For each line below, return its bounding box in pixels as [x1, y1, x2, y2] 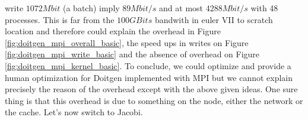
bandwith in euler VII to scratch [154, 13, 273, 25]
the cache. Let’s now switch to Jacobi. [5, 106, 143, 118]
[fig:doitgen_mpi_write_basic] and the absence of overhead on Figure [5, 48, 260, 60]
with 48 [250, 2, 278, 14]
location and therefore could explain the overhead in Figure [5, 25, 221, 37]
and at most [159, 2, 204, 14]
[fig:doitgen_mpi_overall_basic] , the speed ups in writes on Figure [5, 36, 249, 48]
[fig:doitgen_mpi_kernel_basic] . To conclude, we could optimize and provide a [5, 59, 291, 72]
